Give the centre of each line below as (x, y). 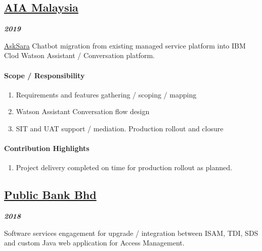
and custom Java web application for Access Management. (94, 243)
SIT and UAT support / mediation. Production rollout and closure (120, 128)
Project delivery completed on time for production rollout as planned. (124, 167)
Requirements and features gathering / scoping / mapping (106, 94)
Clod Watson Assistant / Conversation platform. (79, 55)
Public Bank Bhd (50, 195)
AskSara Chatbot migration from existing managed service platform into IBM (125, 45)
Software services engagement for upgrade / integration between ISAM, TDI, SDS (131, 233)
